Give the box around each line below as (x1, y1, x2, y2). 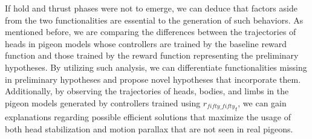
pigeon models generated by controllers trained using (5, 96, 201, 109)
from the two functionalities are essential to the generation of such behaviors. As (5, 13, 304, 26)
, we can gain (238, 96, 287, 109)
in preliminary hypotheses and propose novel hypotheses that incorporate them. (5, 73, 301, 85)
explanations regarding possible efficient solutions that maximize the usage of (5, 111, 291, 123)
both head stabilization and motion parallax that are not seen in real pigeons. (5, 122, 293, 135)
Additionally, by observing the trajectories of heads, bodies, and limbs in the (5, 85, 289, 97)
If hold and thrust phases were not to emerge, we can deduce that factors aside (5, 2, 297, 14)
